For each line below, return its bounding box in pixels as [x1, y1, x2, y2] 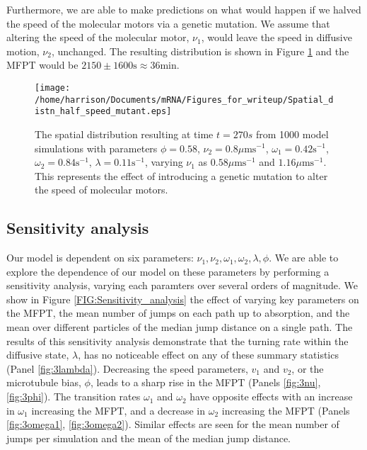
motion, [6, 43, 40, 58]
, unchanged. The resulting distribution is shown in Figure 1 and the [51, 43, 349, 58]
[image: [35, 82, 71, 93]
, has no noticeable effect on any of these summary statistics [78, 347, 339, 362]
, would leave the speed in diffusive [201, 30, 352, 45]
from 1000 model [255, 126, 329, 141]
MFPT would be [6, 57, 78, 72]
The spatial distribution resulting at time [35, 126, 214, 141]
